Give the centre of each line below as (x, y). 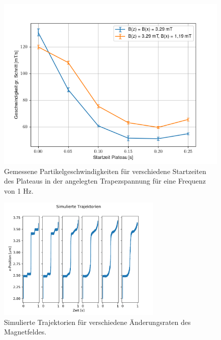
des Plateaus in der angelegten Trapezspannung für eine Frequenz (105, 181)
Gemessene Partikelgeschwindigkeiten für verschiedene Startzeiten (105, 171)
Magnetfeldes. (25, 332)
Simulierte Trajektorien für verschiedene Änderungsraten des (97, 322)
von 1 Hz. (19, 190)
